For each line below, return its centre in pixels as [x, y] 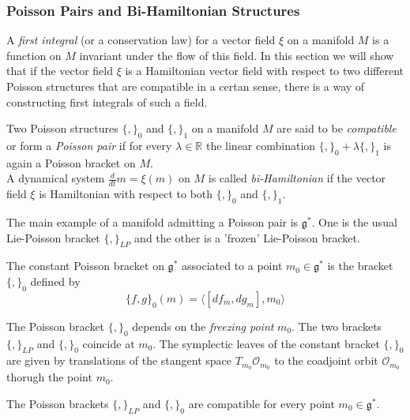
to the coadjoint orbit [326, 360]
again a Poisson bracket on [71, 162]
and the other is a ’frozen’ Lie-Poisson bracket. [247, 237]
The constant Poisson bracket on [85, 266]
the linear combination [261, 145]
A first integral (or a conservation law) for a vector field [141, 40]
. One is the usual [354, 222]
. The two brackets [337, 326]
